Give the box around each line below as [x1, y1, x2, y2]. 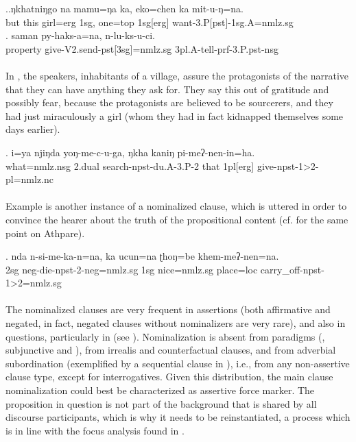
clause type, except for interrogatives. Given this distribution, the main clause [5, 369, 333, 384]
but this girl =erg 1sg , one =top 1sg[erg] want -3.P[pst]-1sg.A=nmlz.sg [5, 14, 294, 29]
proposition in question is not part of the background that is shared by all [5, 396, 317, 410]
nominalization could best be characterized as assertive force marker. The [5, 383, 315, 397]
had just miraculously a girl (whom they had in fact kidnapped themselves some [5, 108, 344, 123]
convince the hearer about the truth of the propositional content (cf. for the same [5, 212, 348, 226]
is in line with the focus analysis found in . [5, 423, 185, 437]
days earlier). [5, 122, 60, 136]
